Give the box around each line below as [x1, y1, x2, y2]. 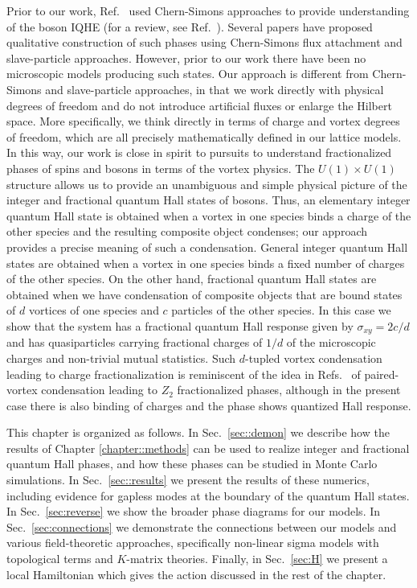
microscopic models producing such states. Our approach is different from [6, 65, 369, 82]
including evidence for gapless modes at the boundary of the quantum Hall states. [6, 487, 410, 504]
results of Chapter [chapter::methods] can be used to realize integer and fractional [6, 439, 410, 456]
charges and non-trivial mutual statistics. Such [6, 349, 236, 366]
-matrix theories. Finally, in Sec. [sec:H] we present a [126, 550, 388, 567]
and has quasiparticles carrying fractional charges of [6, 334, 263, 351]
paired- [364, 365, 399, 382]
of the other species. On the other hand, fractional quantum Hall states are [6, 270, 377, 287]
